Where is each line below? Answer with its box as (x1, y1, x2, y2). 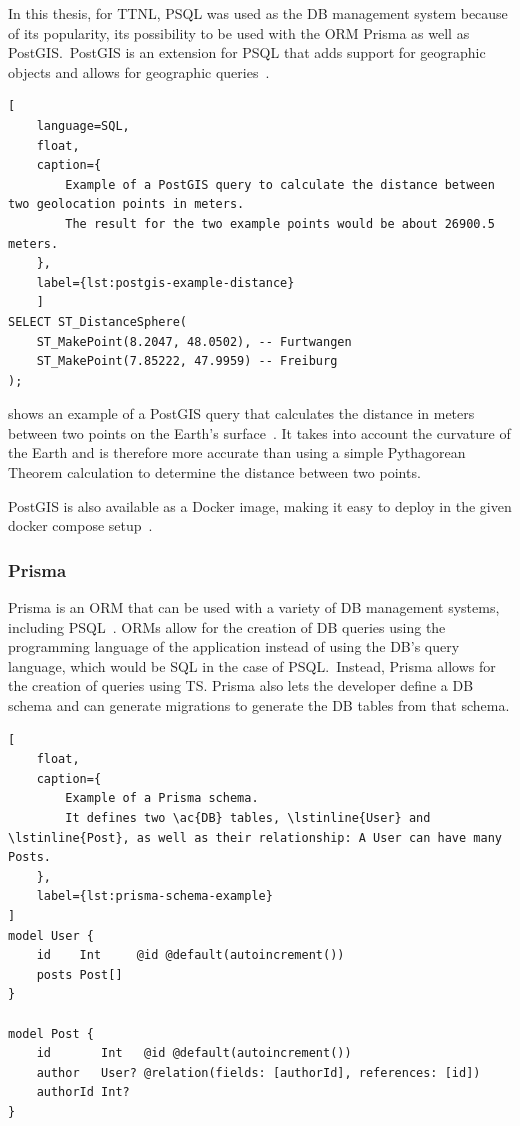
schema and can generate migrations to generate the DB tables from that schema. (8, 695, 510, 716)
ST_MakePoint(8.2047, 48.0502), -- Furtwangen (36, 334, 352, 349)
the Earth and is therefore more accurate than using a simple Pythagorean (8, 442, 466, 463)
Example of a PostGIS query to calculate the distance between (65, 177, 495, 192)
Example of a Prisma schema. (65, 791, 259, 806)
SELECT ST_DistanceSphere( (8, 314, 187, 329)
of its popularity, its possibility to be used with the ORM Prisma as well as (8, 22, 470, 43)
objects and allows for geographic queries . (8, 61, 270, 82)
